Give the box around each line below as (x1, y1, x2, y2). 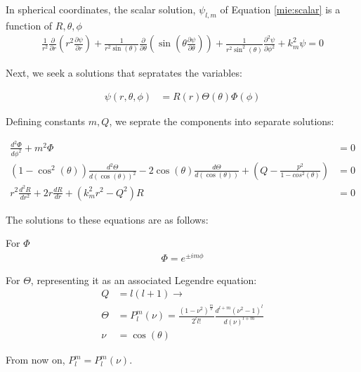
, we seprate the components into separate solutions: (109, 113, 334, 128)
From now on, (6, 352, 65, 367)
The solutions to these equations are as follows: (6, 212, 209, 226)
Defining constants (6, 113, 86, 128)
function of (6, 18, 53, 32)
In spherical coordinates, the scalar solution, (6, 2, 196, 16)
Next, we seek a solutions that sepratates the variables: (6, 65, 242, 80)
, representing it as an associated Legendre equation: (30, 272, 257, 287)
